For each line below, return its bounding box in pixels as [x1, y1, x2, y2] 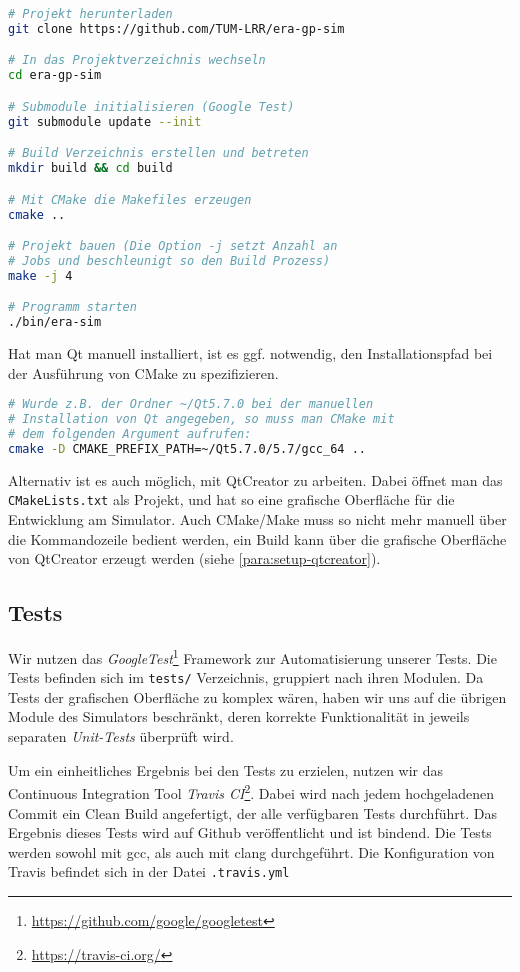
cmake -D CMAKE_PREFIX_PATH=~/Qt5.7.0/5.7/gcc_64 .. [8, 441, 366, 456]
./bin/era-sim [8, 315, 102, 330]
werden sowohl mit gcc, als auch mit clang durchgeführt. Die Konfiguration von [8, 841, 495, 862]
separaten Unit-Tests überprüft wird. [8, 726, 234, 747]
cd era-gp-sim [8, 68, 102, 83]
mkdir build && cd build [8, 161, 173, 176]
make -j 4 [8, 268, 73, 283]
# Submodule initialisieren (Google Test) [8, 99, 295, 114]
